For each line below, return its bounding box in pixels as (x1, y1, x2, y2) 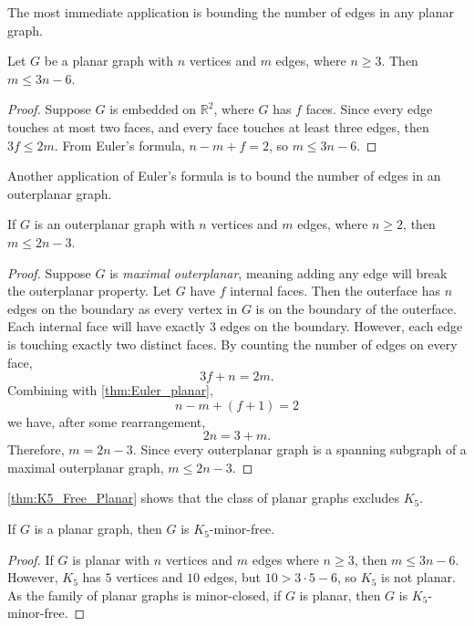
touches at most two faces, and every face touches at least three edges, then (7, 117, 429, 136)
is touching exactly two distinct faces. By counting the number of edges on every (7, 334, 458, 353)
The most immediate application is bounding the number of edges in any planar (7, 3, 454, 21)
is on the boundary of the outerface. (255, 298, 457, 318)
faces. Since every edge (305, 99, 433, 119)
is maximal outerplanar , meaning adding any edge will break (109, 263, 448, 282)
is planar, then (299, 585, 381, 604)
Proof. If (7, 549, 54, 569)
